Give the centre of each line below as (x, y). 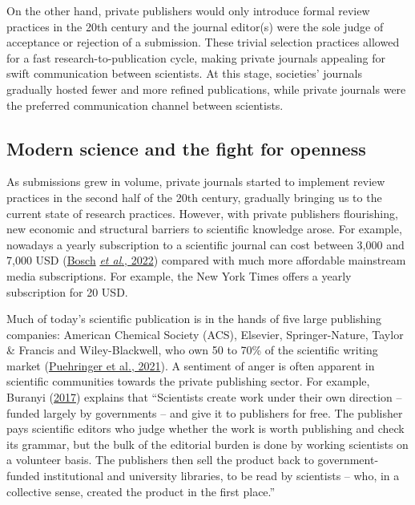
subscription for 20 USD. (67, 291)
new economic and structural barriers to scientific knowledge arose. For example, (204, 229)
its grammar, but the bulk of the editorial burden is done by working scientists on (207, 444)
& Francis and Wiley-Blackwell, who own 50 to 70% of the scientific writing (192, 350)
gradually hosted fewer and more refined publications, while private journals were (206, 89)
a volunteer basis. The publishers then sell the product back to (160, 460)
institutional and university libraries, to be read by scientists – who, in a (222, 476)
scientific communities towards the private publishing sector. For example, (188, 381)
